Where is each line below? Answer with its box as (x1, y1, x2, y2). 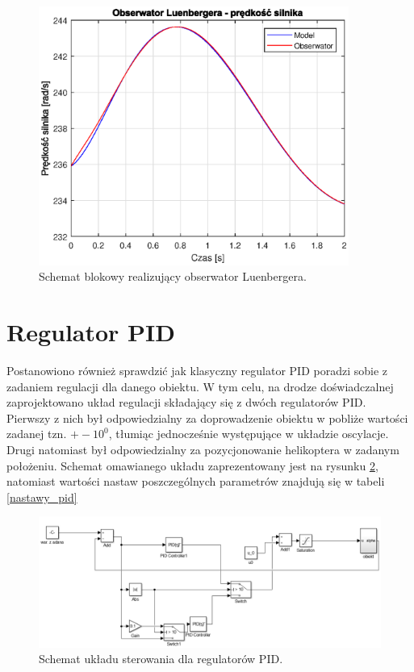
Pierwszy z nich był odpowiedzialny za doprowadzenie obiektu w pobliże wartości (6, 409, 408, 426)
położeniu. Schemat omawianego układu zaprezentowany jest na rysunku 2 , (6, 457, 378, 474)
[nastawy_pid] (6, 488, 77, 505)
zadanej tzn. (6, 425, 67, 442)
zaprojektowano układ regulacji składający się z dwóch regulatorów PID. (6, 394, 366, 411)
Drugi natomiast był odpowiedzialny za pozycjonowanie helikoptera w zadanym (6, 440, 399, 457)
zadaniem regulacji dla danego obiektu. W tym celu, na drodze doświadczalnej (6, 378, 394, 394)
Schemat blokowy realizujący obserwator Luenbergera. (39, 268, 307, 285)
